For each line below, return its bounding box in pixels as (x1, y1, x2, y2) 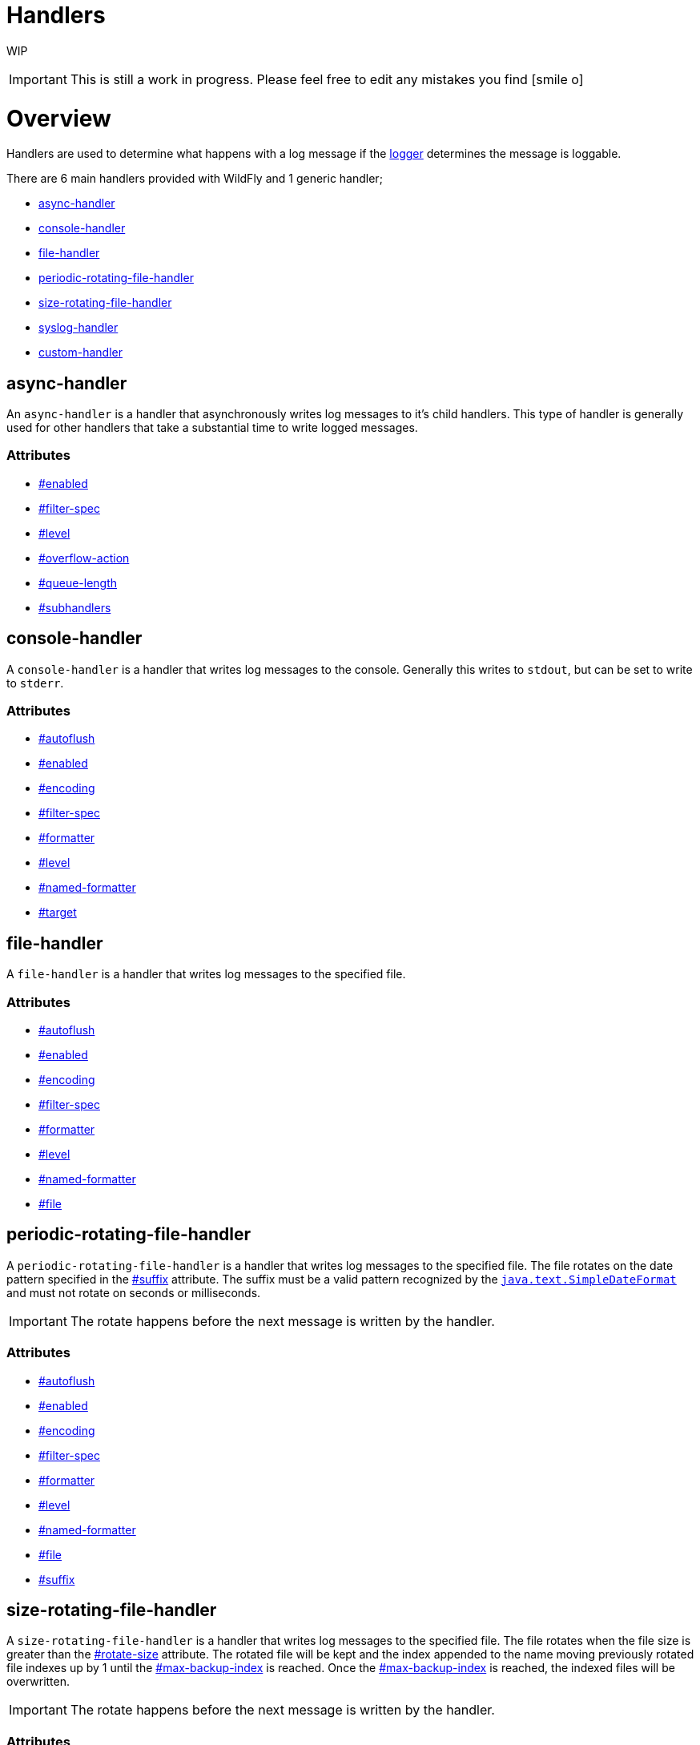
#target (38, 905, 77, 920)
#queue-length (38, 575, 118, 590)
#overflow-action (38, 550, 130, 565)
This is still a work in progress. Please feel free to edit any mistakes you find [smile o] (70, 71, 584, 87)
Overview (6, 104, 111, 132)
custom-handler (38, 345, 123, 360)
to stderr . (6, 675, 64, 690)
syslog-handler (38, 320, 119, 335)
